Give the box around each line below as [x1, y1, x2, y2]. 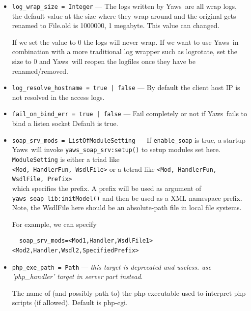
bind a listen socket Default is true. [12, 118, 118, 128]
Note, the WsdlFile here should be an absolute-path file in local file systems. [12, 202, 242, 213]
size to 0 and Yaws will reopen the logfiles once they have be [12, 56, 195, 66]
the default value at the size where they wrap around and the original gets [12, 10, 236, 21]
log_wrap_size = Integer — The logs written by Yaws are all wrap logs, [12, 1, 237, 11]
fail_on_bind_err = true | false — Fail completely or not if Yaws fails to [12, 108, 248, 119]
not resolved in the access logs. [12, 92, 105, 102]
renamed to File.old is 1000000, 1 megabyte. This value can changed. [12, 20, 220, 31]
